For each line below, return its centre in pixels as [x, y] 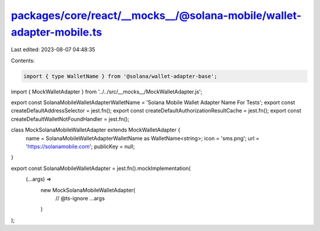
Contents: [23, 60]
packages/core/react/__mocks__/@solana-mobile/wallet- [156, 15]
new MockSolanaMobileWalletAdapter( [88, 190]
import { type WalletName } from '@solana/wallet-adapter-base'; [120, 76]
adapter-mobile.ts [57, 32]
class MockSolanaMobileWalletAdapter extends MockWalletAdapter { [96, 130]
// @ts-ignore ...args [80, 198]
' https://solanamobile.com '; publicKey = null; [80, 147]
